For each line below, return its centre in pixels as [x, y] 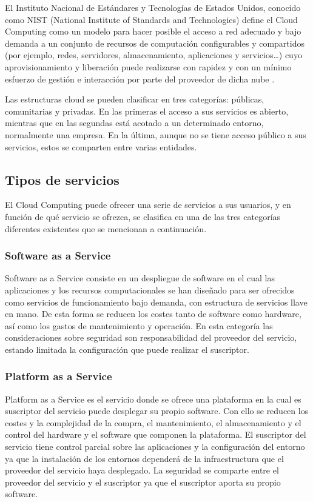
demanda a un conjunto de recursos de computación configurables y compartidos [155, 43]
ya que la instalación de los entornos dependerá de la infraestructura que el [144, 458]
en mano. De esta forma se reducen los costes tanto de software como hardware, [153, 314]
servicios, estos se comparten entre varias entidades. [101, 146]
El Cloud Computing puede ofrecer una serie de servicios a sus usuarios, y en [148, 205]
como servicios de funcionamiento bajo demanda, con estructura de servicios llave [156, 302]
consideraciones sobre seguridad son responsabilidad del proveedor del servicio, [151, 337]
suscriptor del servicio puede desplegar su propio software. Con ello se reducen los [157, 411]
